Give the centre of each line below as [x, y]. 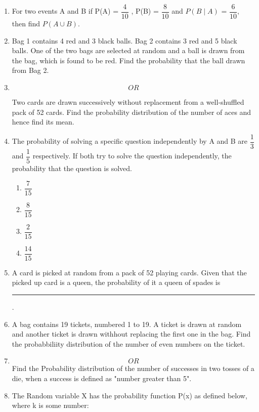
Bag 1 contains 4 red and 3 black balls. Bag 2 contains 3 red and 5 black [124, 40]
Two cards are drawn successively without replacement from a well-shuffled [128, 102]
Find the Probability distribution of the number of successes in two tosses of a [133, 368]
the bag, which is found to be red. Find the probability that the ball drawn [128, 60]
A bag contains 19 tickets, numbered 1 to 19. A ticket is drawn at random [127, 324]
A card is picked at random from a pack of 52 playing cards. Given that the [129, 272]
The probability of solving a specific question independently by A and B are [130, 141]
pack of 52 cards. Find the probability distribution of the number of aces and [132, 112]
